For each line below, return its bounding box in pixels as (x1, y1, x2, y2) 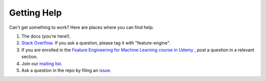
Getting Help (9, 7, 62, 18)
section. (21, 54, 38, 60)
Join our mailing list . (21, 61, 63, 66)
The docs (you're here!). (21, 33, 71, 39)
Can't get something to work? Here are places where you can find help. (9, 24, 154, 30)
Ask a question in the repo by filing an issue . (21, 67, 112, 73)
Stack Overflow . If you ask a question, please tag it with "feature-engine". (21, 40, 171, 46)
